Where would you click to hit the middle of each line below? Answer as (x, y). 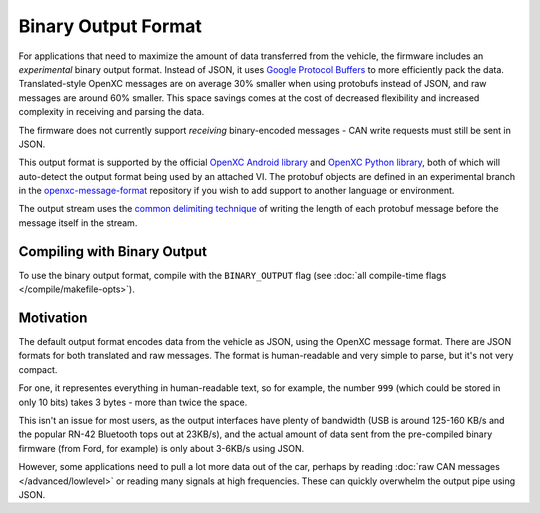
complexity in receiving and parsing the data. (111, 112)
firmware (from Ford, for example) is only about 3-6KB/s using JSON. (161, 448)
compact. (38, 369)
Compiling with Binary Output (112, 251)
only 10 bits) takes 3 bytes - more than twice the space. (133, 402)
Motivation (53, 317)
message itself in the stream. (78, 222)
